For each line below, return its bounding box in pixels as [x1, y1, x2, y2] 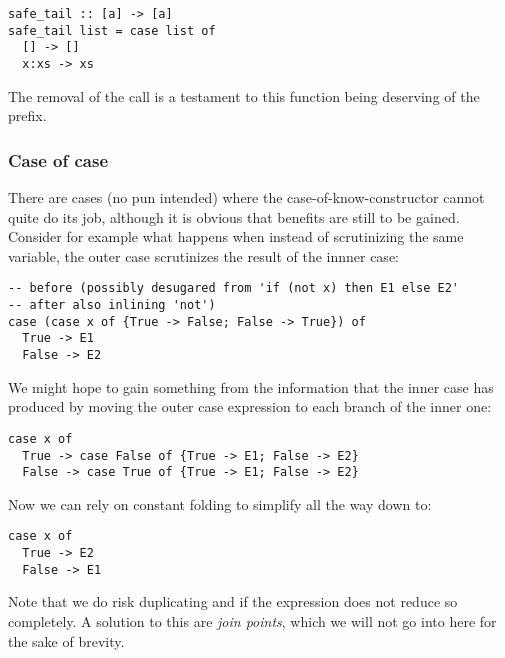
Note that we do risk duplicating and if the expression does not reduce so [8, 591, 458, 612]
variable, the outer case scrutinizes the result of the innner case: [8, 245, 399, 266]
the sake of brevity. [8, 630, 125, 651]
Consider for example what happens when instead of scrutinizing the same [8, 226, 464, 247]
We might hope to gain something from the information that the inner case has [8, 376, 494, 397]
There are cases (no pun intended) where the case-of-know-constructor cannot [8, 187, 485, 208]
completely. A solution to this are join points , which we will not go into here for [8, 611, 497, 631]
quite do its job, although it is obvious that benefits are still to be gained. [8, 206, 460, 227]
